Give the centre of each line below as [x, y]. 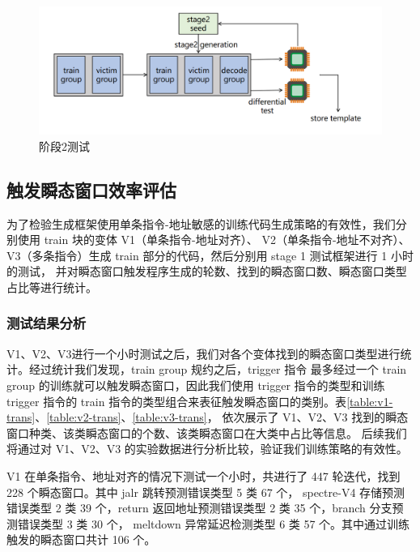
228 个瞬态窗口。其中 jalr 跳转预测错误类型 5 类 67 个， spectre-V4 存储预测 [206, 492]
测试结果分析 [47, 323]
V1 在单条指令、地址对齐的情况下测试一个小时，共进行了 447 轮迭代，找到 [204, 475]
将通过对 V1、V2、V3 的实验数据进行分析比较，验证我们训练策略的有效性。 [207, 449]
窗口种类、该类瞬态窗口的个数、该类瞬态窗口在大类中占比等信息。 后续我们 [207, 432]
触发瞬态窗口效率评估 [91, 189]
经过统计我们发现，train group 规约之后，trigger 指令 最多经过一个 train [218, 369]
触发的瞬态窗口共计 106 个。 [81, 539]
